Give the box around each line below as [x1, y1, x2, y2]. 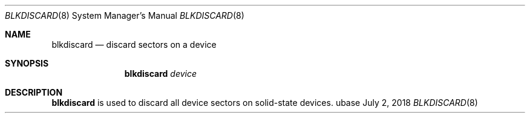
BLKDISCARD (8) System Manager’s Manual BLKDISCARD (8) [5, 10, 244, 21]
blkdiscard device [124, 68, 197, 79]
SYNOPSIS [5, 58, 49, 68]
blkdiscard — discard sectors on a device [51, 39, 217, 50]
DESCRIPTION [5, 87, 63, 97]
